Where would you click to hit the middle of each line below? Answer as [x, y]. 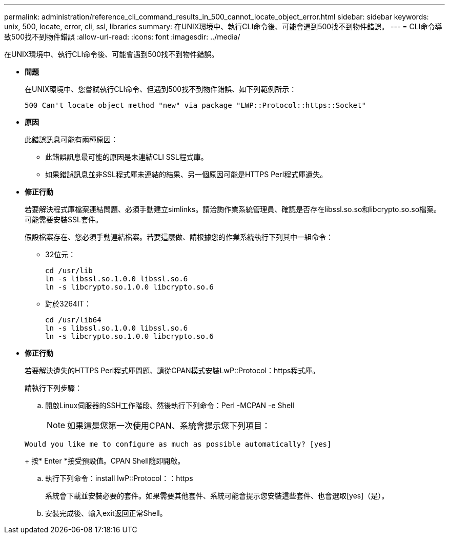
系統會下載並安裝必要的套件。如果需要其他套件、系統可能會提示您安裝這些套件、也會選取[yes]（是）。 [217, 496]
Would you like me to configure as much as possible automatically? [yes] [178, 444]
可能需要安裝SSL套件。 [64, 219]
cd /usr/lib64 [73, 320]
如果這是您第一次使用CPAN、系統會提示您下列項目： [169, 426]
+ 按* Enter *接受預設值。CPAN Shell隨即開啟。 [105, 461]
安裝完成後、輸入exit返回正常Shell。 [106, 513]
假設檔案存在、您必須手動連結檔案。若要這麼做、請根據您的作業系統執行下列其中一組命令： [179, 237]
